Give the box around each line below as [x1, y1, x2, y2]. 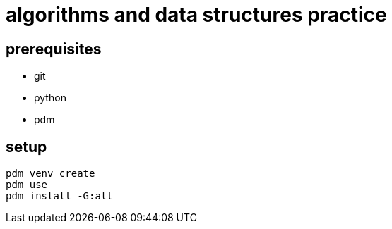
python [34, 92, 66, 104]
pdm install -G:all [6, 190, 113, 202]
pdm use [6, 179, 48, 191]
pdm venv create [6, 168, 95, 180]
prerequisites [6, 39, 102, 58]
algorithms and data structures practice [6, 3, 387, 27]
